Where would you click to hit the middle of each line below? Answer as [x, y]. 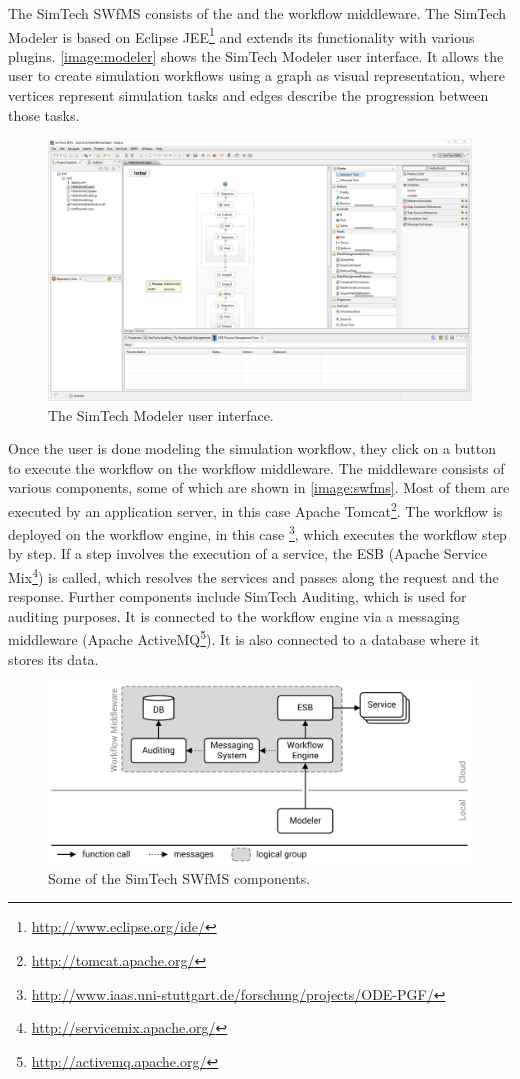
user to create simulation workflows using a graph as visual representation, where [257, 75]
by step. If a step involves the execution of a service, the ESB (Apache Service [248, 553]
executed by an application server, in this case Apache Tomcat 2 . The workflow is [255, 509]
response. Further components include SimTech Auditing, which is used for [237, 596]
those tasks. [44, 114]
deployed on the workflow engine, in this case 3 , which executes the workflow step [257, 532]
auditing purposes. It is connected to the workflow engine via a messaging [234, 615]
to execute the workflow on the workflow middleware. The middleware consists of [256, 467]
